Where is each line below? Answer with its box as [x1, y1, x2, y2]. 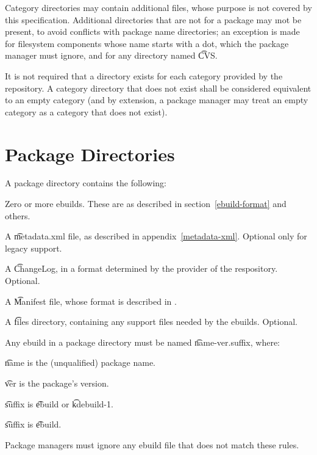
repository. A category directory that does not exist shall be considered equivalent [5, 81, 312, 94]
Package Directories [5, 141, 175, 166]
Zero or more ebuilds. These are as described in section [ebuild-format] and [5, 197, 287, 210]
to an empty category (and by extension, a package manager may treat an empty [5, 93, 308, 106]
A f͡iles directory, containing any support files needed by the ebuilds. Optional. [5, 315, 297, 328]
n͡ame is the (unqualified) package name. [5, 356, 156, 369]
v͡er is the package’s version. [5, 377, 109, 389]
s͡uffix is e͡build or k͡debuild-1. [5, 397, 113, 410]
